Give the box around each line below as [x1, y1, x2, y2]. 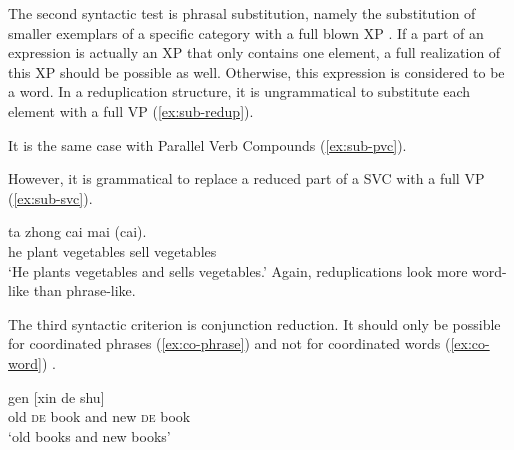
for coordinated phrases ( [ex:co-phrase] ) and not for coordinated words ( [8, 333, 451, 354]
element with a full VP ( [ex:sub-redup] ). [8, 100, 254, 121]
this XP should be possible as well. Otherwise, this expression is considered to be [8, 61, 505, 82]
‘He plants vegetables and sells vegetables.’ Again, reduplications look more [8, 260, 468, 281]
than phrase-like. [33, 280, 136, 301]
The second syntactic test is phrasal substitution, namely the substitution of [8, 3, 476, 23]
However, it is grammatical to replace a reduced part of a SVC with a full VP [8, 168, 485, 189]
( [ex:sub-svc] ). [8, 187, 93, 208]
